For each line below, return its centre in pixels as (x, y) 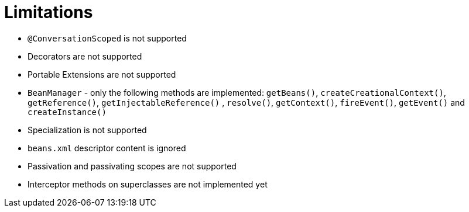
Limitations (49, 12)
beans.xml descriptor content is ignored (107, 148)
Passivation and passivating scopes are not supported (132, 166)
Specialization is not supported (87, 130)
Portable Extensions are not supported (102, 74)
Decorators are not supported (85, 56)
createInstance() (67, 112)
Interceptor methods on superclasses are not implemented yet (148, 184)
